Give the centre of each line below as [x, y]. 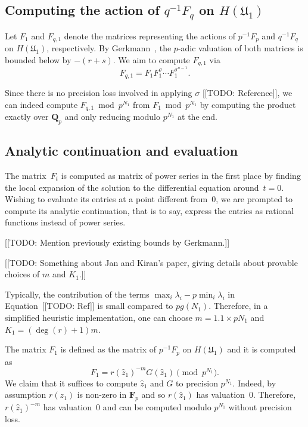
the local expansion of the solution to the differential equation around [132, 187]
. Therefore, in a [238, 306]
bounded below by [38, 60]
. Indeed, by [254, 383]
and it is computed [262, 349]
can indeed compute [41, 104]
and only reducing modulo [112, 117]
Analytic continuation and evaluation [122, 151]
